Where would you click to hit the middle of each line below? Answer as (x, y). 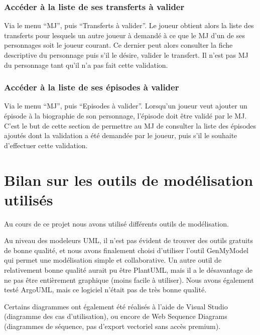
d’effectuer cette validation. (46, 145)
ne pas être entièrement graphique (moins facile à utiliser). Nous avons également (129, 280)
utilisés (29, 199)
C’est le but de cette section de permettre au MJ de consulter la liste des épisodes (130, 125)
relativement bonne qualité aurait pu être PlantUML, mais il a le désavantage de (128, 270)
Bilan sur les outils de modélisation (129, 180)
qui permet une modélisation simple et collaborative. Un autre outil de (113, 260)
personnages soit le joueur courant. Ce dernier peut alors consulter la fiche (118, 45)
